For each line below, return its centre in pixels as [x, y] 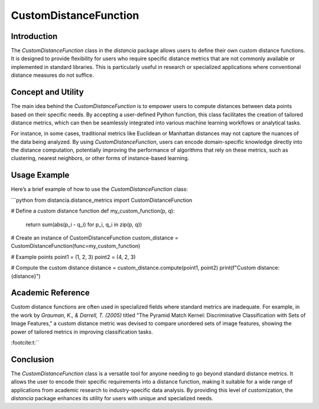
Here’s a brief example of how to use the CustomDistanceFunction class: [100, 189]
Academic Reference [50, 293]
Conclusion [32, 359]
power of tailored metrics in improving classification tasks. [82, 332]
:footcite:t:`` [25, 342]
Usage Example [40, 175]
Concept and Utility [47, 92]
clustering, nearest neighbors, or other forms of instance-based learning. [100, 158]
